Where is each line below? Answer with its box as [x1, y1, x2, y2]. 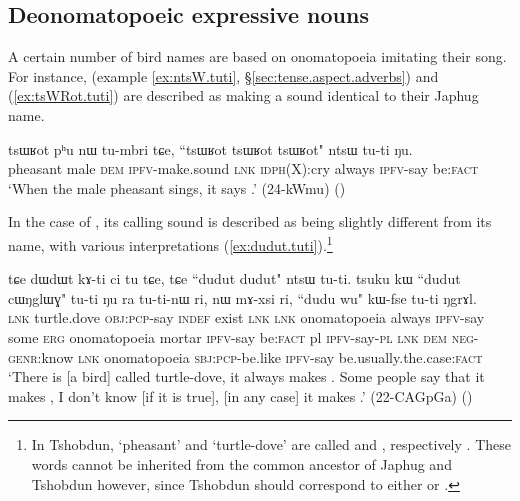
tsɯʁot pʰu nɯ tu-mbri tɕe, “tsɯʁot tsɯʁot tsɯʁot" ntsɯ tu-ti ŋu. [8, 138, 413, 159]
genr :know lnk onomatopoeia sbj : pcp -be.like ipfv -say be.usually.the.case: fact [8, 346, 483, 367]
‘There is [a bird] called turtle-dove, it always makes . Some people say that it [8, 366, 485, 387]
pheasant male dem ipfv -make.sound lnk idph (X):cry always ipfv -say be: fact [8, 158, 479, 179]
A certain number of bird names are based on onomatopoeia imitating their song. [8, 46, 507, 67]
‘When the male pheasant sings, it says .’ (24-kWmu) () [8, 177, 346, 198]
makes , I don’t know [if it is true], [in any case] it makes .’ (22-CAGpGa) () [8, 385, 473, 406]
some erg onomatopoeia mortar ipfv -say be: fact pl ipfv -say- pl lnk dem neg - [8, 326, 479, 347]
